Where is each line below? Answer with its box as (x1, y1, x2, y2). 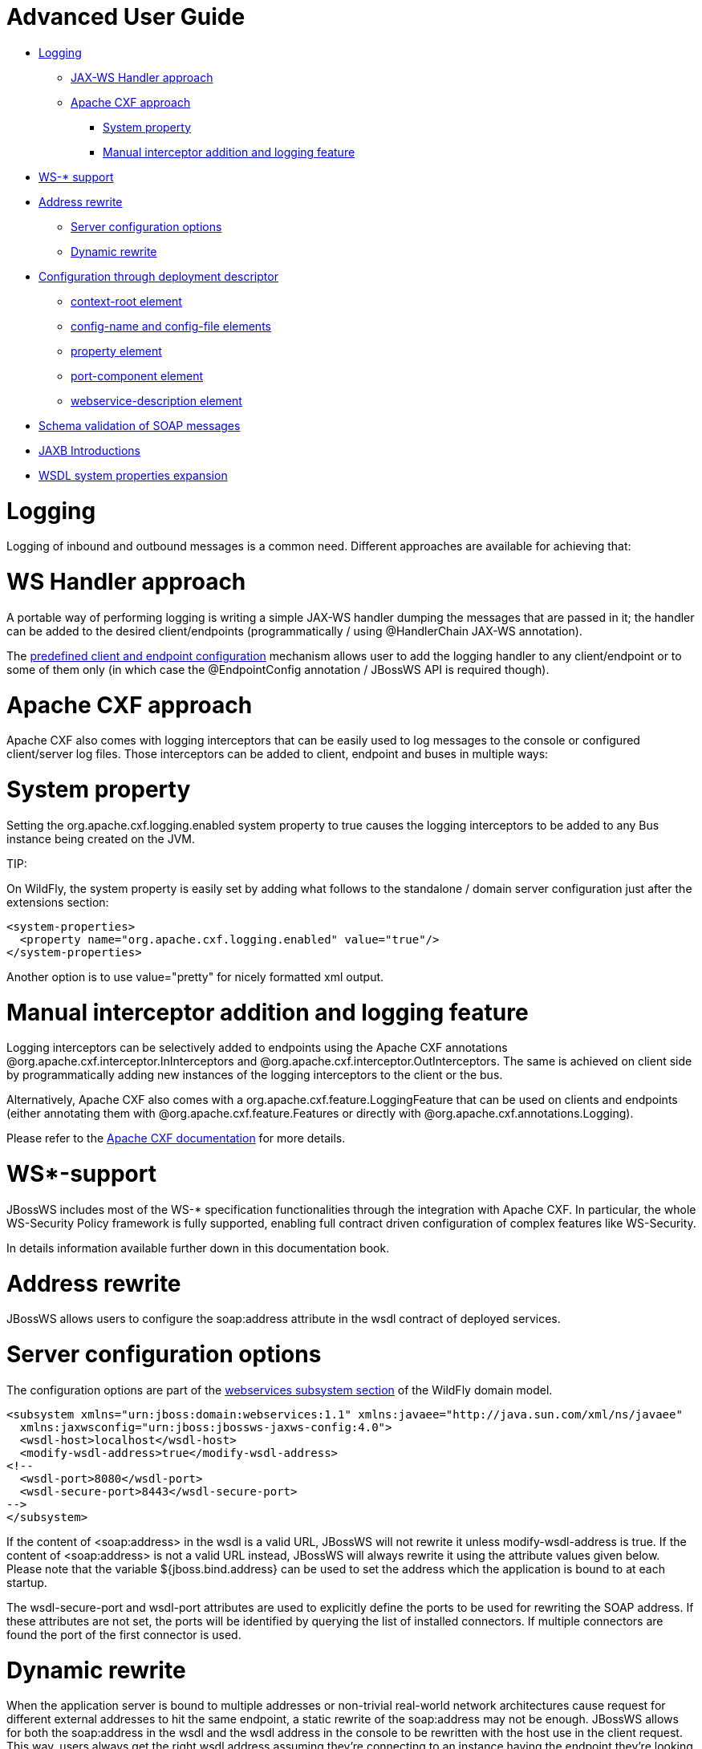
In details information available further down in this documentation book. (6, 1240, 390, 1255)
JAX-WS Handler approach (71, 70, 213, 84)
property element (71, 343, 162, 358)
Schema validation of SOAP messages (39, 418, 241, 432)
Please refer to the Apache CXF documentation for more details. (6, 1131, 346, 1146)
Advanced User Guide (6, 3, 245, 30)
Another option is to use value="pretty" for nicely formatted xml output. (6, 969, 384, 984)
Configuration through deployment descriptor (39, 269, 278, 283)
